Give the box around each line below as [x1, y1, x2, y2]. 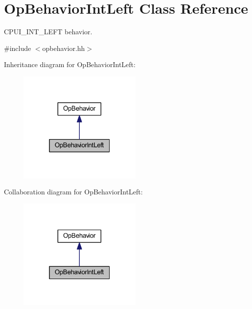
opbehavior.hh [42, 43, 85, 53]
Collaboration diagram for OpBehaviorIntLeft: [4, 187, 143, 197]
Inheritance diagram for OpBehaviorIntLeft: [4, 59, 136, 70]
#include [4, 43, 31, 53]
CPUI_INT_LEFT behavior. [4, 26, 92, 37]
